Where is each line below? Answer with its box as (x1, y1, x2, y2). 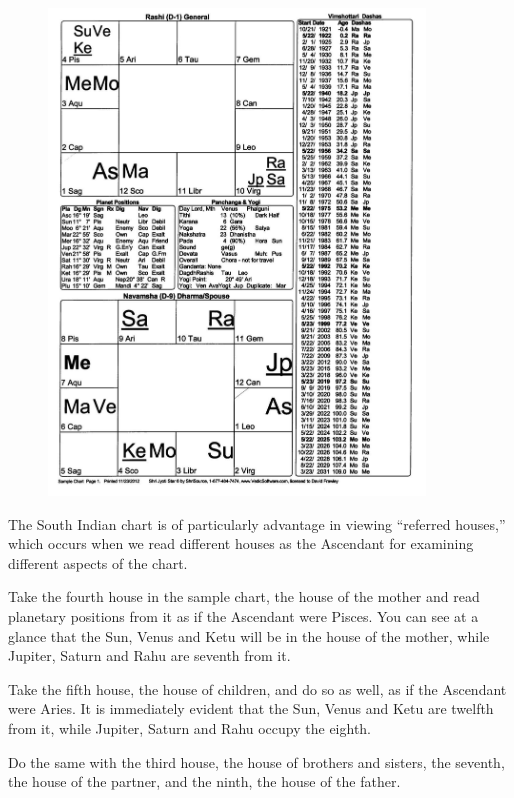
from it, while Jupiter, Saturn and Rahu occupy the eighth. (8, 717, 372, 738)
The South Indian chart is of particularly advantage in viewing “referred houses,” (8, 513, 506, 534)
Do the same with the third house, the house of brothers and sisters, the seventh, (8, 751, 505, 772)
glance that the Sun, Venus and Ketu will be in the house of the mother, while (8, 625, 490, 646)
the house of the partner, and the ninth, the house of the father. (8, 771, 401, 792)
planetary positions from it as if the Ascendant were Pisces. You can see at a (8, 605, 479, 626)
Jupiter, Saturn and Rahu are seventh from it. (8, 645, 291, 666)
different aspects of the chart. (8, 552, 188, 573)
